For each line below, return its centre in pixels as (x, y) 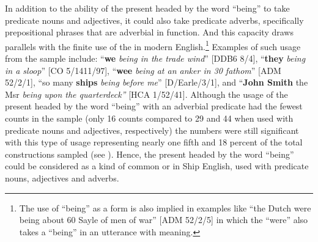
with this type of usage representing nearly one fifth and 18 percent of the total (154, 142)
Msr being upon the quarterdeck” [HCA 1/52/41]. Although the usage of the (146, 94)
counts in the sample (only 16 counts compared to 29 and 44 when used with (149, 118)
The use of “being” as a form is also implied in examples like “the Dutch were (165, 207)
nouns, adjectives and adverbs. (62, 178)
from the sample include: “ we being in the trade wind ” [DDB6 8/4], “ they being (155, 58)
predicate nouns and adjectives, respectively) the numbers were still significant (152, 130)
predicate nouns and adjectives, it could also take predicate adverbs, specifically (154, 20)
